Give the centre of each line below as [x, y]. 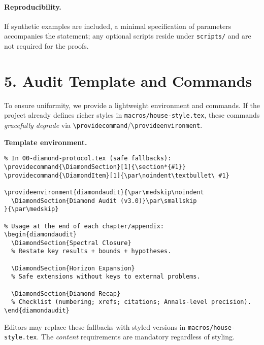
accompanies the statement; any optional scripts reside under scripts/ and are [128, 36]
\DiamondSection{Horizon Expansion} [73, 268]
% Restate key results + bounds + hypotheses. [91, 251]
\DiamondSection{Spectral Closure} [71, 243]
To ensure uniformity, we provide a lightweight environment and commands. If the [132, 105]
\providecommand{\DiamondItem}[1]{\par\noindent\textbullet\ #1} [117, 175]
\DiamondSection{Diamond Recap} [66, 294]
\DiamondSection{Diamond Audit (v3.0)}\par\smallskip [104, 201]
